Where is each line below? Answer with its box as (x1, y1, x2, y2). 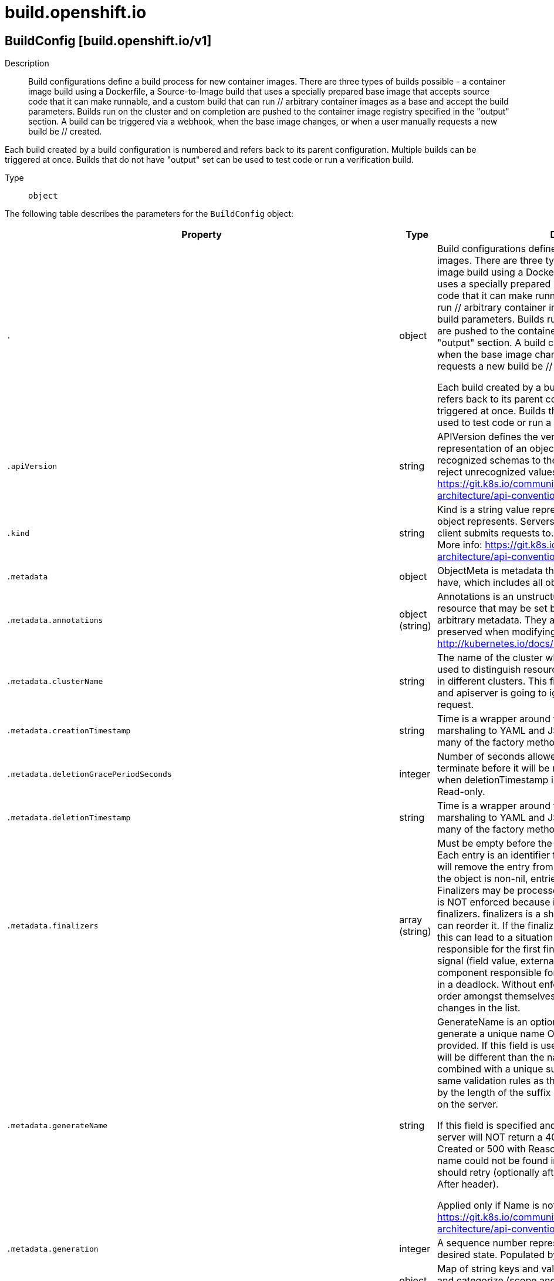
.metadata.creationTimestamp (6, 726, 131, 735)
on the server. (437, 1098, 498, 1111)
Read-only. (437, 786, 485, 798)
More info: (437, 539, 482, 551)
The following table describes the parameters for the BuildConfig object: (5, 209, 294, 219)
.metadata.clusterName (6, 676, 103, 686)
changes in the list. (437, 1002, 521, 1014)
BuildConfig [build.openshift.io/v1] (5, 33, 212, 48)
